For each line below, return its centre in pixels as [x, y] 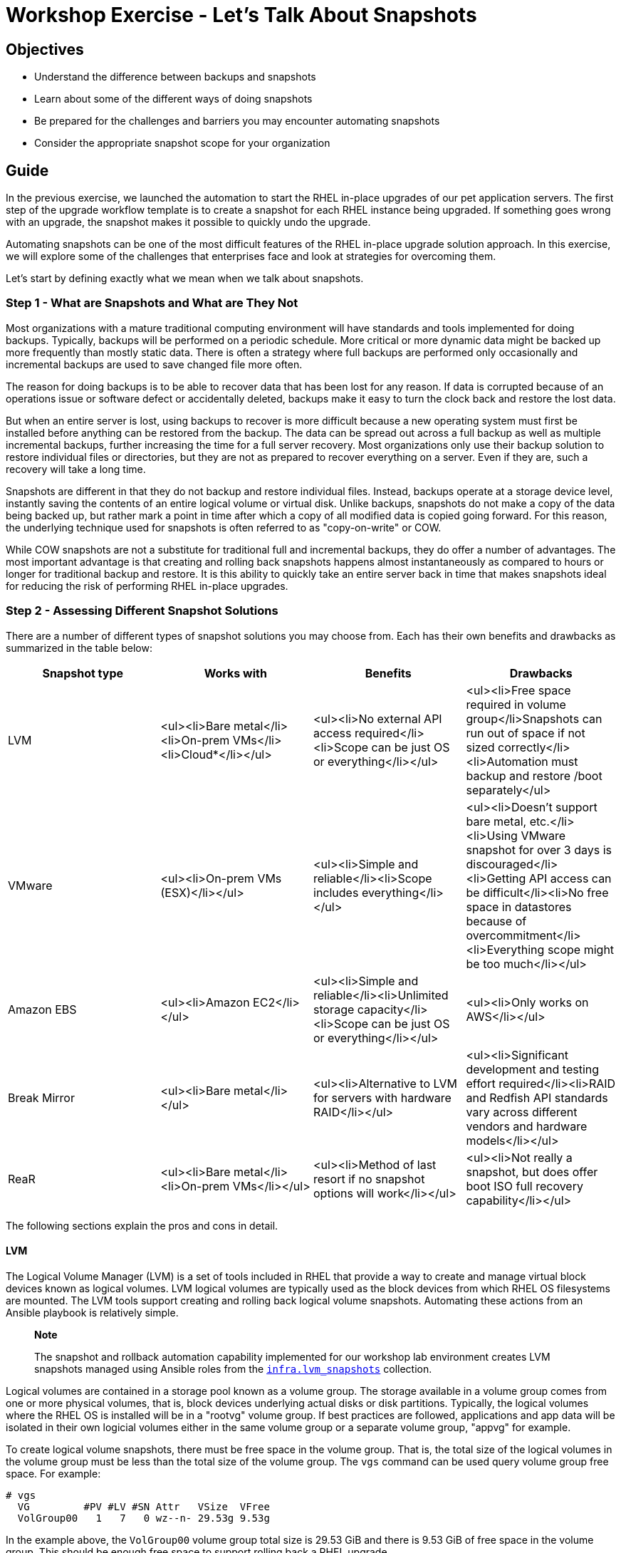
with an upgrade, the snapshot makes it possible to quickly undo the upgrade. [188, 222]
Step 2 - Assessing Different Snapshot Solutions [142, 611]
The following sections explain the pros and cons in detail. [142, 1225]
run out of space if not [526, 733]
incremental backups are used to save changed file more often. [154, 364]
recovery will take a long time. [76, 469]
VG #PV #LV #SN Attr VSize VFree [143, 1506]
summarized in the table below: [79, 648]
